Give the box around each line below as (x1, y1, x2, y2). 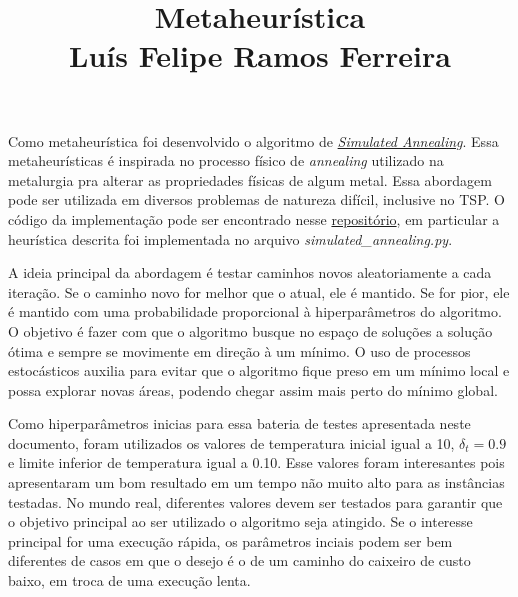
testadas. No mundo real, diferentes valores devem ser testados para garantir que (8, 491, 503, 512)
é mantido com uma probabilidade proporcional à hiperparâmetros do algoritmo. (8, 301, 502, 322)
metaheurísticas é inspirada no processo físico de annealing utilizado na (8, 150, 444, 171)
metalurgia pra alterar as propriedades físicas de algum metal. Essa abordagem (8, 169, 492, 190)
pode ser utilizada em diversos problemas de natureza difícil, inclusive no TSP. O (8, 189, 505, 210)
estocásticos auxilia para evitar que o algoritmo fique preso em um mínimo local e (8, 360, 510, 381)
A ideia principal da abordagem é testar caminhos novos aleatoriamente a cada (8, 262, 492, 283)
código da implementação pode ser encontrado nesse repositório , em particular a (8, 208, 500, 229)
